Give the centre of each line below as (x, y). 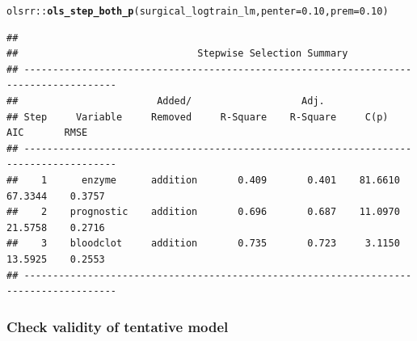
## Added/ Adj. (166, 101)
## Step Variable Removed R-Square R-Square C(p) (198, 117)
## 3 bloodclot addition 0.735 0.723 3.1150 (203, 244)
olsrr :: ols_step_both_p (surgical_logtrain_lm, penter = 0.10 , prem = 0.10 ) (198, 11)
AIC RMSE (47, 133)
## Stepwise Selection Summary (177, 54)
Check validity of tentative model (118, 326)
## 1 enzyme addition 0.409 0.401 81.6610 (203, 180)
